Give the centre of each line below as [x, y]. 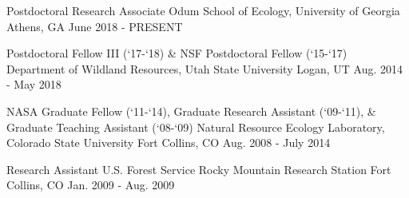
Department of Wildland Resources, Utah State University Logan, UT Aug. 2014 [205, 68]
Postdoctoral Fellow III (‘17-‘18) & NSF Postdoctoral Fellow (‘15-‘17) [177, 53]
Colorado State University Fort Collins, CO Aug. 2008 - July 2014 [169, 143]
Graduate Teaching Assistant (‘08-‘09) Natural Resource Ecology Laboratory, [196, 127]
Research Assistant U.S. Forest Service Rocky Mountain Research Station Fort [199, 169]
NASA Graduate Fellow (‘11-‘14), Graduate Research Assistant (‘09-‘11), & [191, 111]
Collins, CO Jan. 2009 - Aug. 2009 [91, 185]
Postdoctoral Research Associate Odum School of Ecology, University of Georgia [203, 10]
